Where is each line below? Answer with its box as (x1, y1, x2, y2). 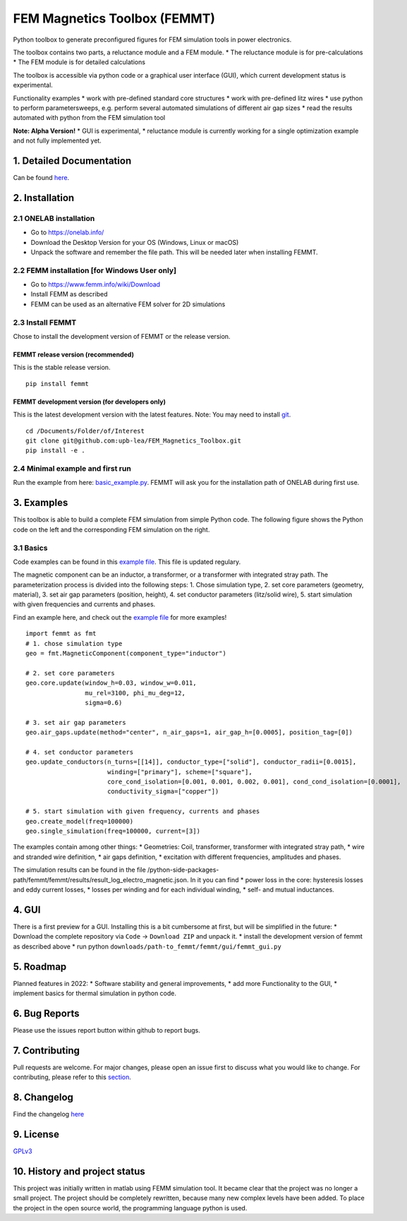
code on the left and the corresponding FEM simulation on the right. (13, 525, 210, 534)
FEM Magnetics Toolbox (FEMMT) (13, 11, 215, 26)
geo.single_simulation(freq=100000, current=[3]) (25, 827, 201, 836)
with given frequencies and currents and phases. (13, 600, 156, 608)
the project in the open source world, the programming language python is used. (13, 1203, 248, 1212)
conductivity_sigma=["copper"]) (107, 788, 219, 795)
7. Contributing (13, 1045, 80, 1057)
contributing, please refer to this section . (13, 1073, 132, 1081)
